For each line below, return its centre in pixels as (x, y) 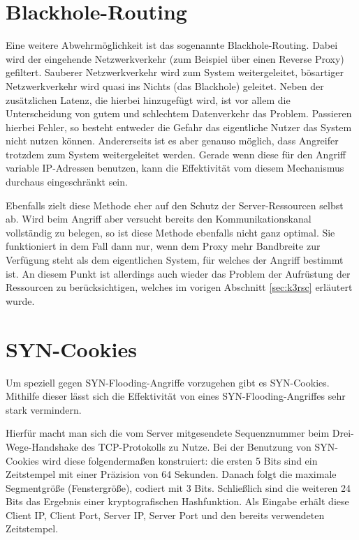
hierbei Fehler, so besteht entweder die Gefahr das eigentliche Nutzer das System (179, 127)
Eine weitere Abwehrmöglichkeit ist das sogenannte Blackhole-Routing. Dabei (172, 45)
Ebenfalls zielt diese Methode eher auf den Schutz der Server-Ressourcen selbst (175, 205)
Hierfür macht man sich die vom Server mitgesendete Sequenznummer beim (168, 433)
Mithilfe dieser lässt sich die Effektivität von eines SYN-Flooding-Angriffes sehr (176, 396)
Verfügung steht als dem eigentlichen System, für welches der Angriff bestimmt (175, 260)
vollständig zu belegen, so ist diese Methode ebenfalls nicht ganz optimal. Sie (170, 232)
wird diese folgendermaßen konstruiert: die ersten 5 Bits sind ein (180, 460)
